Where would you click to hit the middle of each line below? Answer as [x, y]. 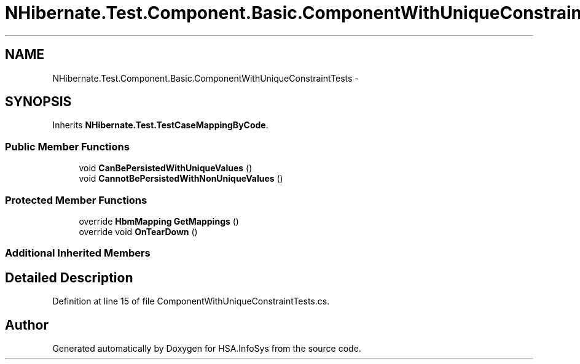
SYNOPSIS [38, 102]
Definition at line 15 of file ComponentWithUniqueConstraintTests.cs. [191, 301]
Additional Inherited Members [78, 253]
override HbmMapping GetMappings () [159, 221]
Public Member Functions [67, 146]
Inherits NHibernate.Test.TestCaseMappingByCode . [160, 125]
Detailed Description [69, 277]
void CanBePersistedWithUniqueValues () [166, 168]
